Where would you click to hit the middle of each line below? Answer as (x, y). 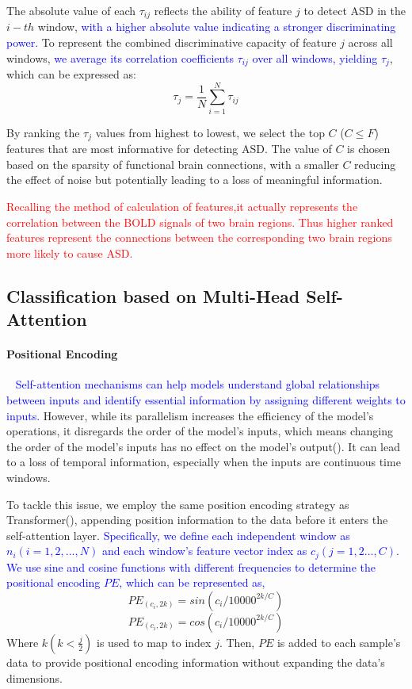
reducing (375, 164)
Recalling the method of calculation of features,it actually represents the (182, 207)
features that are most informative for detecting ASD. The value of (169, 149)
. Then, (237, 642)
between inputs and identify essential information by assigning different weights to (206, 399)
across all (370, 42)
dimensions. (34, 678)
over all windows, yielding (315, 57)
